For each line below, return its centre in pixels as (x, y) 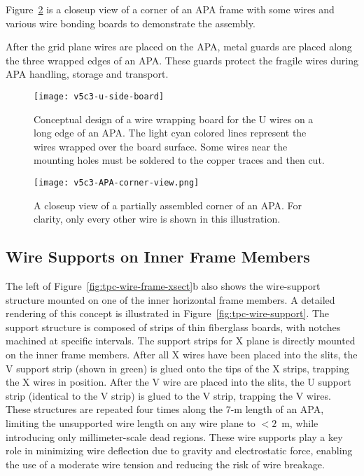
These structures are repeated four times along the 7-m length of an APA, (165, 409)
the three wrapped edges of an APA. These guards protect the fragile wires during (182, 60)
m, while (300, 422)
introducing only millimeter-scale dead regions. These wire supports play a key (174, 436)
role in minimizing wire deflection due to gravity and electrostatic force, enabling (179, 450)
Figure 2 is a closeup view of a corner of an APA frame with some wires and (170, 9)
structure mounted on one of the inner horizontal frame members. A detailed (170, 299)
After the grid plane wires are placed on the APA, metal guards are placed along (179, 47)
